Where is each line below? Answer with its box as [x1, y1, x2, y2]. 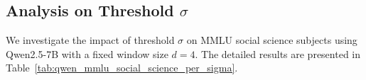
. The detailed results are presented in [195, 46, 361, 61]
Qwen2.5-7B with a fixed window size [6, 46, 168, 61]
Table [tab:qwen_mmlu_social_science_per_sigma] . [6, 60, 238, 75]
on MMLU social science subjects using [186, 33, 357, 47]
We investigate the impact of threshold [6, 33, 175, 47]
